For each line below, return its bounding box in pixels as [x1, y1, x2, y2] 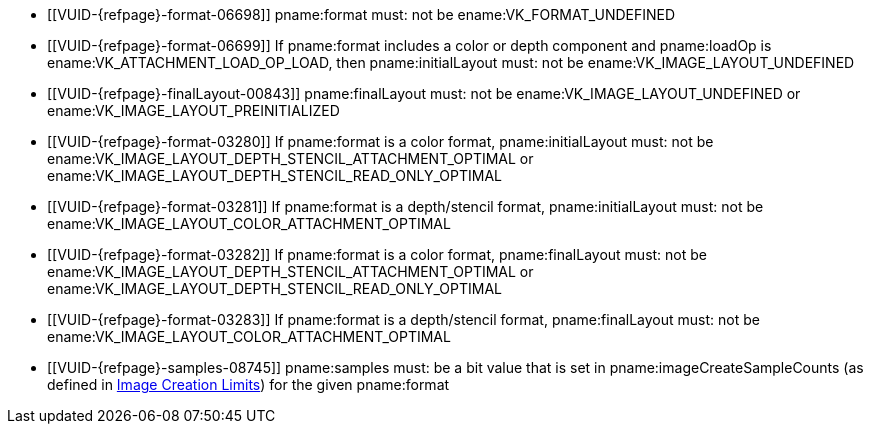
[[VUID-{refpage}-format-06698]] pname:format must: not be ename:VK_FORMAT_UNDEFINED [47, 6, 676, 23]
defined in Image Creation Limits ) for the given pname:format [47, 376, 450, 393]
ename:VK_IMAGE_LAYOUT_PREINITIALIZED [47, 102, 340, 119]
